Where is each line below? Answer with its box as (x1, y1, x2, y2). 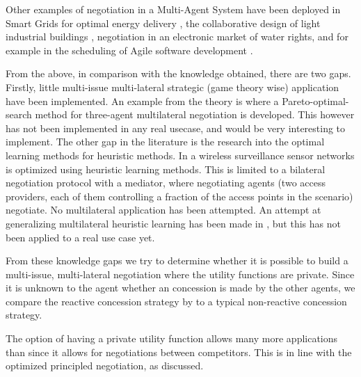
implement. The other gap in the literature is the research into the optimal (6, 134, 325, 149)
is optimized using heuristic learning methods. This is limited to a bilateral (6, 161, 326, 176)
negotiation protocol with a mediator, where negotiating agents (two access (6, 175, 326, 190)
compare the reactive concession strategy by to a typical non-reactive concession (6, 294, 347, 308)
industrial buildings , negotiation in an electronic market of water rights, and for (6, 29, 348, 44)
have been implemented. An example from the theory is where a (6, 93, 279, 108)
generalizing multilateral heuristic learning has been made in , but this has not (6, 216, 341, 230)
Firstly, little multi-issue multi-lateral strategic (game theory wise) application (6, 79, 339, 94)
